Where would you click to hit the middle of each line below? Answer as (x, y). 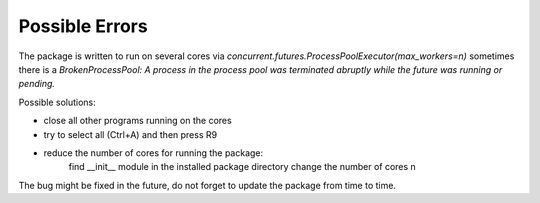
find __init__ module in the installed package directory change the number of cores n (242, 167)
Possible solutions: (57, 102)
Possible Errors (83, 26)
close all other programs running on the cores (137, 121)
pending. (36, 84)
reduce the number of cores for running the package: (153, 152)
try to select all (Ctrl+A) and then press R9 (130, 134)
